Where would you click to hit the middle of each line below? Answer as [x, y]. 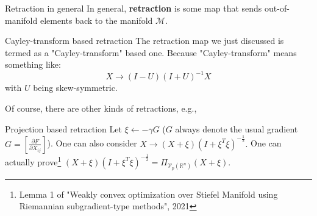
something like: [33, 64]
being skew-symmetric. [75, 88]
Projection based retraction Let [63, 128]
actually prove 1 [33, 161]
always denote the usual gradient [237, 128]
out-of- [277, 8]
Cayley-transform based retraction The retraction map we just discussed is [144, 41]
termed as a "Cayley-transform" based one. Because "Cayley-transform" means [151, 52]
